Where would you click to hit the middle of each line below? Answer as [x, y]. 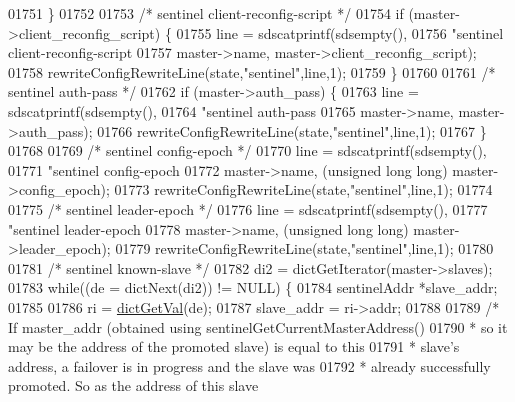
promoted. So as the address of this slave [133, 385]
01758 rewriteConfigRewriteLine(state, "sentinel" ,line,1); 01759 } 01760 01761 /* [252, 71]
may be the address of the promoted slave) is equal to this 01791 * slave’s [234, 346]
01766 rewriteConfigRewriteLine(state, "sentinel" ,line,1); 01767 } [292, 130]
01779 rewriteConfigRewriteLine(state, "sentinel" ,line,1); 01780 [304, 248]
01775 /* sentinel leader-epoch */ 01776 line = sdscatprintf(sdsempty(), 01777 [248, 208]
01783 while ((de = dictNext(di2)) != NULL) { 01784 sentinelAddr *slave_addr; [253, 287]
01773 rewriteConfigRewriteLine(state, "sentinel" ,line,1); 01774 [303, 189]
